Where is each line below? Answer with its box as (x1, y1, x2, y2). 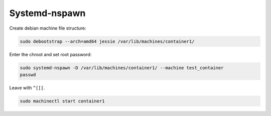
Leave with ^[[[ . (9, 84, 45, 90)
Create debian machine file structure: (9, 25, 86, 31)
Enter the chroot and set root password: (9, 51, 92, 57)
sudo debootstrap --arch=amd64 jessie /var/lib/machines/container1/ (20, 38, 195, 44)
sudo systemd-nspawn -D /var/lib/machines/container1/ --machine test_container (20, 65, 224, 70)
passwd (20, 72, 36, 77)
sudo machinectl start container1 (20, 98, 105, 104)
